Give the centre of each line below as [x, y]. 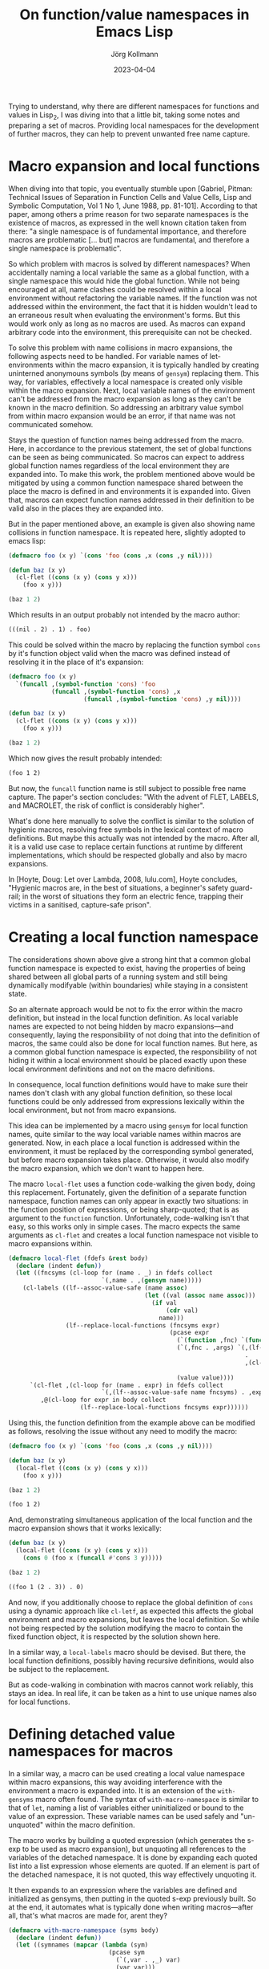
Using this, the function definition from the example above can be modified [132, 1423]
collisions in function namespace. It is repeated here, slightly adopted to [127, 532]
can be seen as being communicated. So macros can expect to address [126, 457]
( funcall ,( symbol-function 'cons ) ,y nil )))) [163, 699]
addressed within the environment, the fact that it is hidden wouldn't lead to [133, 306]
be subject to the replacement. [59, 1669]
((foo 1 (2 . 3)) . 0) [46, 1587]
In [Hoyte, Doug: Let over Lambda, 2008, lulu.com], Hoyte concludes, [123, 879]
